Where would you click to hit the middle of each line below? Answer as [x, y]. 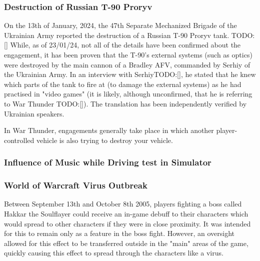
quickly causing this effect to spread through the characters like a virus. [114, 253]
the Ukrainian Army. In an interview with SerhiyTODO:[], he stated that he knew [130, 74]
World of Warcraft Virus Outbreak [76, 185]
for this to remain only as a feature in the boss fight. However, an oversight [119, 233]
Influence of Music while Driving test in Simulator [108, 162]
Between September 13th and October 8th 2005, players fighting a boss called [123, 204]
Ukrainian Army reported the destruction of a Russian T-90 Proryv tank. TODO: [129, 35]
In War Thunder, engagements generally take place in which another [109, 130]
